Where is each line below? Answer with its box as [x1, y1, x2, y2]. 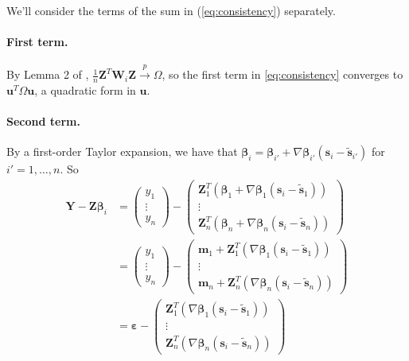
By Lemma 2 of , [6, 66, 89, 83]
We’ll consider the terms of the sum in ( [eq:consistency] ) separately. [6, 2, 336, 18]
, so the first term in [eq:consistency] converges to [162, 66, 403, 83]
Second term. [6, 113, 80, 130]
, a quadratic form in [34, 82, 136, 99]
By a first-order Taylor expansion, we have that [6, 143, 238, 160]
